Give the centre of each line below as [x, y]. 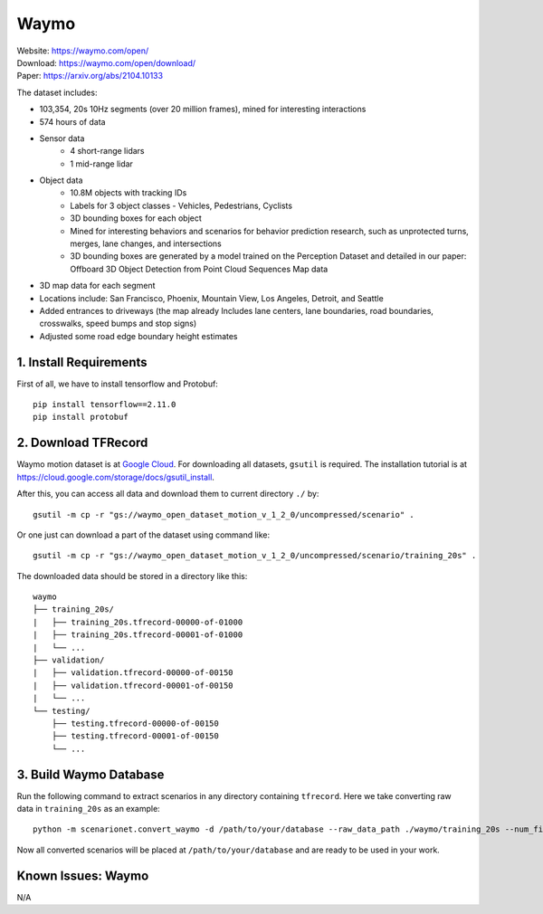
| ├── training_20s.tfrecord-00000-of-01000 [138, 622]
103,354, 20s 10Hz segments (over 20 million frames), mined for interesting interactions [203, 109]
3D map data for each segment [97, 286]
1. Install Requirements [82, 362]
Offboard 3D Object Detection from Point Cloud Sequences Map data [199, 269]
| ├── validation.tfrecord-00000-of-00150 [133, 673]
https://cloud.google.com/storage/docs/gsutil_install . [115, 477]
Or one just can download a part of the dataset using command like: [143, 535]
